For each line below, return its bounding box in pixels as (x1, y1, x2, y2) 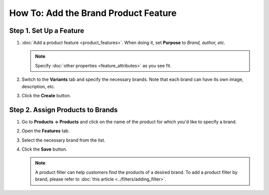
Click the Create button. (21, 93, 71, 99)
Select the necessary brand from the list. (21, 137, 106, 143)
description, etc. (21, 83, 55, 89)
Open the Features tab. (21, 128, 70, 134)
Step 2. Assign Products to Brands (9, 105, 118, 114)
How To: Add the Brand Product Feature (9, 7, 177, 18)
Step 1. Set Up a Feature (9, 26, 84, 35)
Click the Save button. (21, 146, 67, 152)
